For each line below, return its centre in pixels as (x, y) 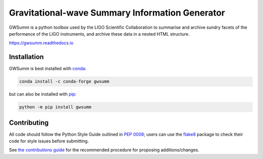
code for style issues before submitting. (49, 141)
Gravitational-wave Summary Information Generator (117, 13)
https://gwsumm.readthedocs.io (41, 43)
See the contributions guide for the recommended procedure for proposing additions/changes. (104, 150)
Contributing (29, 123)
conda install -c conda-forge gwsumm (64, 81)
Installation (26, 57)
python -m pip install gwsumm (55, 107)
